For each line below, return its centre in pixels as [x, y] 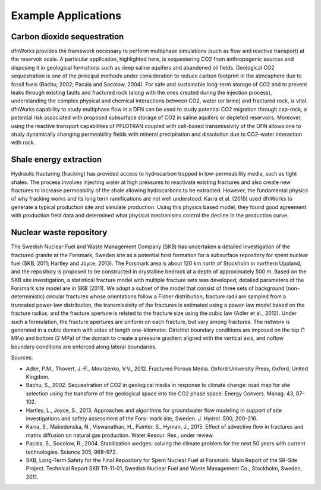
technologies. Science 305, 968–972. [72, 452]
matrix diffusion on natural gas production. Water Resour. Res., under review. [120, 435]
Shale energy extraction [56, 160]
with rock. [23, 142]
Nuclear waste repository [59, 232]
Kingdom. [38, 377]
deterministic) [28, 297]
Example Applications [66, 15]
